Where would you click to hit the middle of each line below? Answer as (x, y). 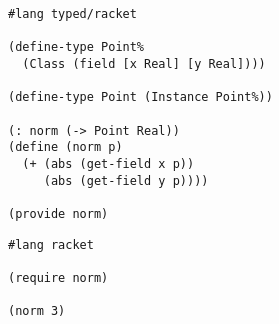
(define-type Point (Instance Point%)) (140, 97)
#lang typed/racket (72, 14)
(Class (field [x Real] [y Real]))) (144, 63)
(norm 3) (37, 311)
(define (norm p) (65, 147)
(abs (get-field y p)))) (126, 180)
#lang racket (51, 244)
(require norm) (58, 277)
